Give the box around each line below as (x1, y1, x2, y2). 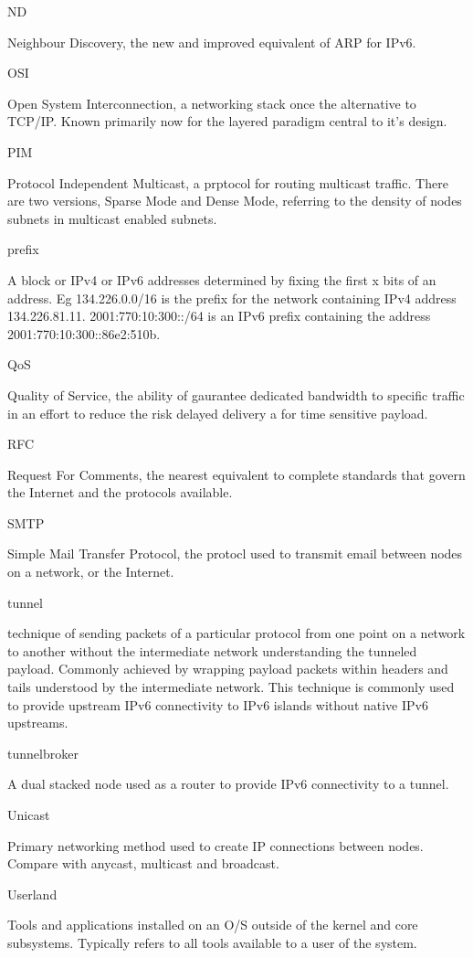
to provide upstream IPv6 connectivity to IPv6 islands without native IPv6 (7, 695, 428, 714)
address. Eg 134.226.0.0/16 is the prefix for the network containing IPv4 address (7, 288, 457, 307)
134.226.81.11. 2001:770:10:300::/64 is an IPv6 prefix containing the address (7, 306, 431, 325)
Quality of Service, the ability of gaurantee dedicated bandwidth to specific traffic (7, 385, 465, 404)
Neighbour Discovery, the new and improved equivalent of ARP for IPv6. (7, 32, 416, 51)
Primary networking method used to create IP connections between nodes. (7, 836, 424, 855)
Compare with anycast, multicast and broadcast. (7, 854, 279, 873)
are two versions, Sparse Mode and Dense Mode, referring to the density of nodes (7, 191, 462, 210)
